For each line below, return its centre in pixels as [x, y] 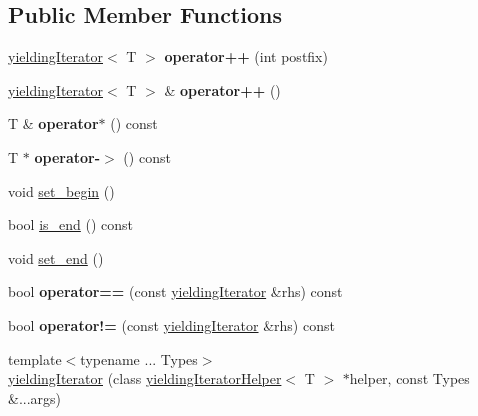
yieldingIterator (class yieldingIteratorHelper [145, 378]
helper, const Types [409, 378]
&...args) [35, 397]
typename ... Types [139, 358]
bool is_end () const [71, 224]
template [35, 358]
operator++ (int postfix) [246, 56]
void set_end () [56, 257]
